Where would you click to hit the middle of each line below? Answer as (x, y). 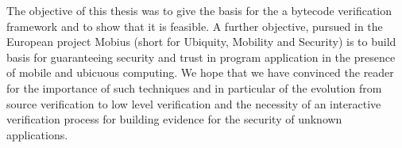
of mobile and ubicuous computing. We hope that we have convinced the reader (200, 72)
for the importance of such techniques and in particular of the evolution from (194, 87)
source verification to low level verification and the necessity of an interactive (194, 103)
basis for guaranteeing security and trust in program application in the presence (201, 57)
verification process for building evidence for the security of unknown (174, 119)
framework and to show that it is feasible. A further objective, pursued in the (195, 26)
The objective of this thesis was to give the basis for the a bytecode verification (199, 10)
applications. (37, 134)
